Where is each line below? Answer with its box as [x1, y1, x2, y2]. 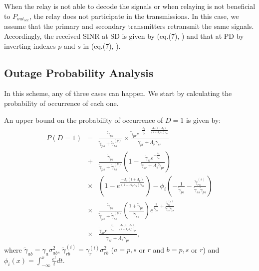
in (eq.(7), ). [83, 40, 121, 51]
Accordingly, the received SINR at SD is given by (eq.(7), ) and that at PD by [4, 31, 244, 41]
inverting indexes [4, 40, 56, 51]
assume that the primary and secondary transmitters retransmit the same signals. [4, 21, 254, 31]
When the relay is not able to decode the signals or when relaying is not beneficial [4, 1, 256, 11]
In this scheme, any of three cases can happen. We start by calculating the [4, 88, 232, 98]
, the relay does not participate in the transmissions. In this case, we [29, 10, 239, 21]
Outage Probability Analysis [4, 65, 154, 80]
